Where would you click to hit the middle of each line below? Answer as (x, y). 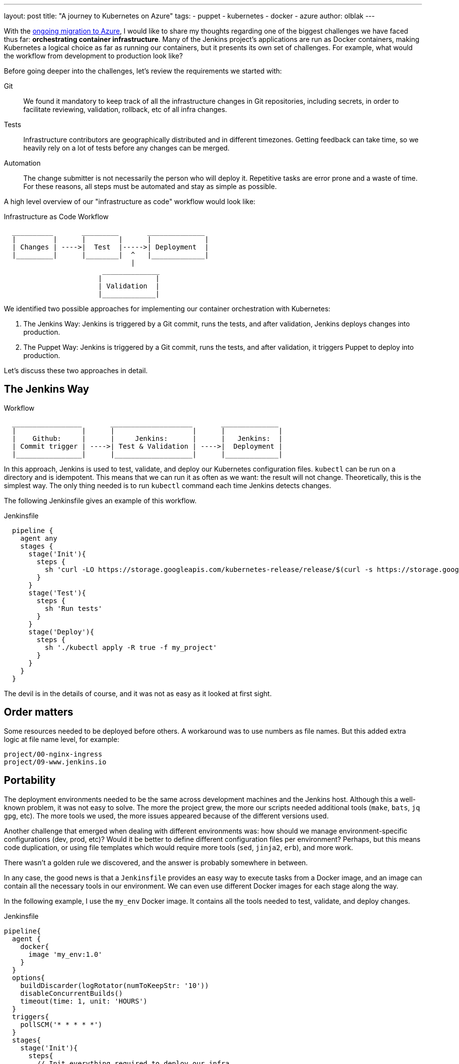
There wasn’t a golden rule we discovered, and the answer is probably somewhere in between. (156, 862)
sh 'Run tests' (74, 608)
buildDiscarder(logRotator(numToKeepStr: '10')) (115, 985)
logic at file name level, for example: (62, 739)
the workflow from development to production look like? (93, 56)
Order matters (39, 712)
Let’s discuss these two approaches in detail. (76, 370)
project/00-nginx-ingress (53, 754)
